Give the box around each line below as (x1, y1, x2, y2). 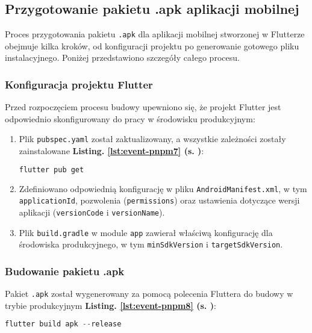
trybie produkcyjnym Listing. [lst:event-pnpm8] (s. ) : (5, 299, 216, 311)
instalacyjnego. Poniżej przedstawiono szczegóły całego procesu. (5, 51, 240, 64)
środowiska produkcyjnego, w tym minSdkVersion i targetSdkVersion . (19, 238, 283, 251)
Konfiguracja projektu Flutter (5, 76, 153, 92)
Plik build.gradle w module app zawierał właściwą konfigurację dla (19, 226, 273, 238)
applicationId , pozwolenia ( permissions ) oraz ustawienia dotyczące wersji (19, 194, 300, 207)
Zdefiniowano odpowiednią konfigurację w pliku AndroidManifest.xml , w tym (19, 182, 307, 195)
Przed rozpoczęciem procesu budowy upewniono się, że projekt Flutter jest (5, 101, 281, 113)
